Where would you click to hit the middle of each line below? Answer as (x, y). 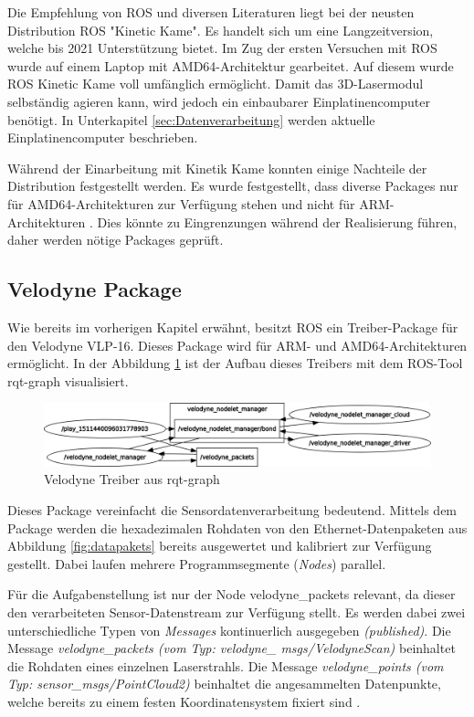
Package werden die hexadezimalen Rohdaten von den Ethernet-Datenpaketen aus (237, 527)
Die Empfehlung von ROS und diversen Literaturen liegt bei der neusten (211, 12)
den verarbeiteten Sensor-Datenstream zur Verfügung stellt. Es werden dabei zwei (237, 612)
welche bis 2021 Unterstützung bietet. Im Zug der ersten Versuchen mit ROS (222, 48)
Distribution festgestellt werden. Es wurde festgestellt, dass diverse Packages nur (233, 186)
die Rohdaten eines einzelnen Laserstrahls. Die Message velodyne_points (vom (226, 665)
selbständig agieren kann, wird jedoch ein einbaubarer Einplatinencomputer (219, 101)
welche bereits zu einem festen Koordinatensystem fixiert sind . (184, 701)
